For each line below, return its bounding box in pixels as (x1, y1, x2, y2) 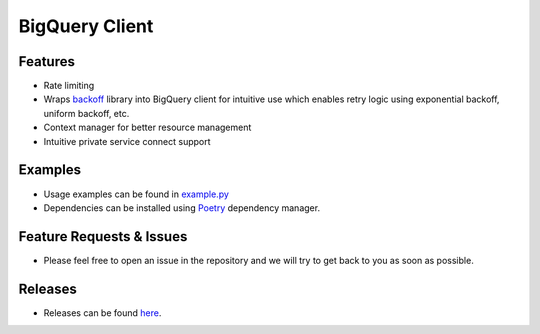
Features (18, 53, 75, 70)
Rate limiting (43, 80, 95, 92)
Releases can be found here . (43, 306, 162, 319)
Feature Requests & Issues (18, 228, 188, 245)
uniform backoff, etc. (43, 107, 130, 119)
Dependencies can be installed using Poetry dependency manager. (43, 201, 320, 214)
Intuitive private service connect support (43, 135, 211, 147)
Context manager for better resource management (43, 121, 252, 134)
